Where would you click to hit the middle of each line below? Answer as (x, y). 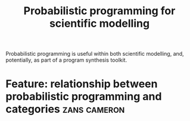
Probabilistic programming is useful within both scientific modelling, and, (95, 54)
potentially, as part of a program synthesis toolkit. (66, 60)
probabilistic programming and (84, 97)
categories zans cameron (65, 109)
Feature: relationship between (82, 84)
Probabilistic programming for (99, 11)
